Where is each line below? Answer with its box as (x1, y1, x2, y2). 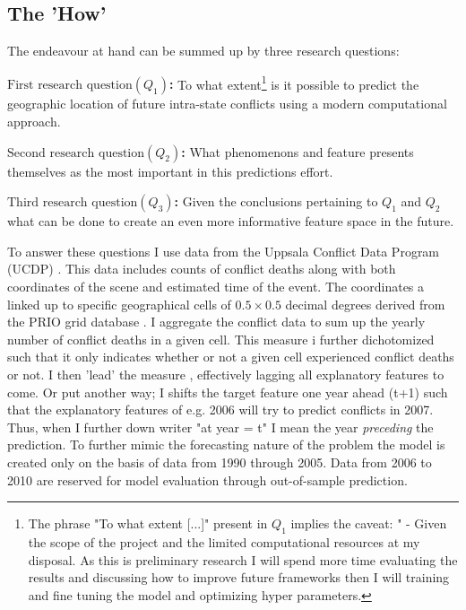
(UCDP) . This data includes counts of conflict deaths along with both (7, 259, 396, 278)
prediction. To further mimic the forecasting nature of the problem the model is (7, 435, 445, 454)
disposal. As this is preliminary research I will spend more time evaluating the (28, 550, 458, 569)
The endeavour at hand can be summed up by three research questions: (7, 41, 400, 60)
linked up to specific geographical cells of (7, 294, 231, 313)
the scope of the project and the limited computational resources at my (28, 532, 420, 551)
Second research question (7, 146, 145, 160)
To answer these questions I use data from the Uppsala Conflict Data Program (7, 241, 440, 260)
